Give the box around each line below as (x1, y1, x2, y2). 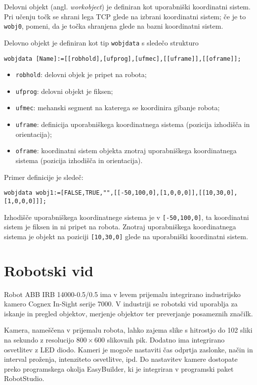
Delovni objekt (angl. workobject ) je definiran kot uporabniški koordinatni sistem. (4, 1, 251, 11)
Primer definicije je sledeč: (4, 171, 84, 182)
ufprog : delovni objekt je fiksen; (15, 86, 113, 96)
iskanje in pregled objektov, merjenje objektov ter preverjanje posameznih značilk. (4, 308, 253, 318)
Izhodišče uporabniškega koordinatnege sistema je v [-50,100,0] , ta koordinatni (4, 212, 249, 222)
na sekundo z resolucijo (4, 334, 74, 344)
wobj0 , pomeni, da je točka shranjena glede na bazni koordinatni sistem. (4, 21, 223, 31)
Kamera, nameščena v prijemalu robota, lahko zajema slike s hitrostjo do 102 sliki (4, 325, 253, 335)
